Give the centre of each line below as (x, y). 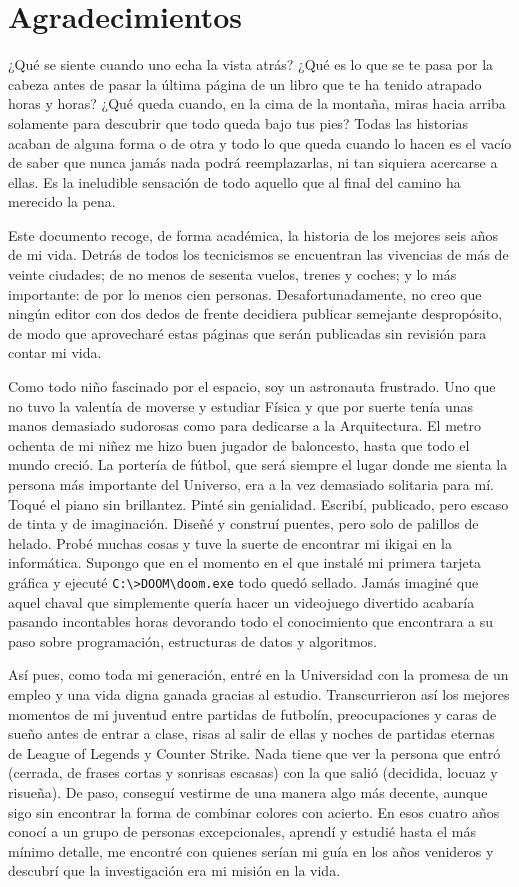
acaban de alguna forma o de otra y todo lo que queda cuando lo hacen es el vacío (260, 142)
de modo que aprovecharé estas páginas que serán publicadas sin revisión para (247, 332)
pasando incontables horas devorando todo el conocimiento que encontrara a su (251, 621)
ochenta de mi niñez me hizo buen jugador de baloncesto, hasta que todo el (239, 444)
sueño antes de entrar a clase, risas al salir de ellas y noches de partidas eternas (251, 733)
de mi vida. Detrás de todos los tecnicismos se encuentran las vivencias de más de (258, 254)
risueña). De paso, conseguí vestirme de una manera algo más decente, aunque (248, 791)
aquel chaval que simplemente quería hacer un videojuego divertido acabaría (241, 601)
